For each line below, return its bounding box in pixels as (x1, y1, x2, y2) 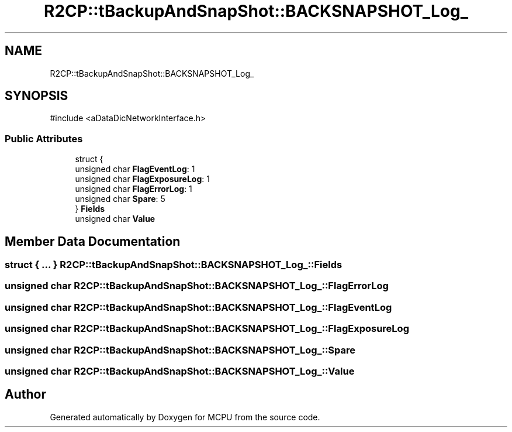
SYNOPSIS (5, 88, 68, 104)
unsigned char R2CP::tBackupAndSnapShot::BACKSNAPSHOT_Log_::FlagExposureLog (5, 323, 409, 335)
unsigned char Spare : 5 (75, 194, 165, 204)
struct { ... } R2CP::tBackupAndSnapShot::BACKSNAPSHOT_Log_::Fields (5, 259, 343, 271)
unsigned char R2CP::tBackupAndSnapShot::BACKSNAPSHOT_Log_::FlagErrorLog (5, 280, 389, 292)
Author (5, 387, 46, 402)
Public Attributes (5, 132, 83, 145)
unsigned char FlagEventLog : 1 (75, 164, 195, 174)
